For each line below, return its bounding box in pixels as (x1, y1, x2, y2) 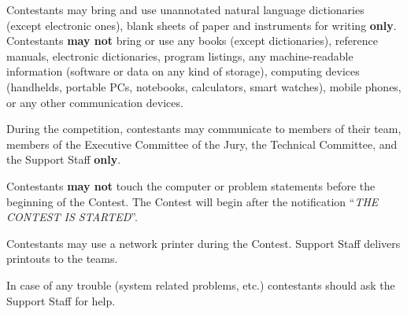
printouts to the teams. (6, 250, 118, 267)
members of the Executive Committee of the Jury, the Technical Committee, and (6, 135, 398, 152)
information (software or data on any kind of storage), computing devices (6, 63, 360, 79)
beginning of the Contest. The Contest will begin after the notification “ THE (6, 193, 379, 209)
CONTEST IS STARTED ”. (6, 209, 138, 225)
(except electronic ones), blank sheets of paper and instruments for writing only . (6, 17, 397, 33)
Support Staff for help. (6, 292, 116, 308)
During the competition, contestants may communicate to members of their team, (6, 120, 401, 137)
